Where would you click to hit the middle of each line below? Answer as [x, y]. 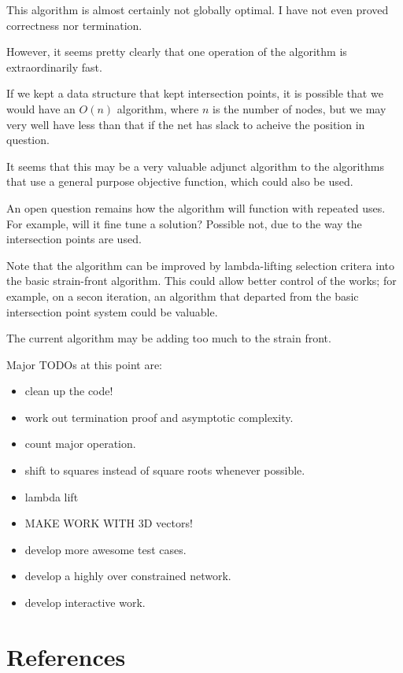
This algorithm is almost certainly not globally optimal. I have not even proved [198, 9]
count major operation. [80, 444]
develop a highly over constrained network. [128, 576]
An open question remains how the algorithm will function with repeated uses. [196, 207]
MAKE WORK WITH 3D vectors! [109, 523]
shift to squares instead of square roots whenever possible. [165, 470]
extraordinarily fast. [54, 67]
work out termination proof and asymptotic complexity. [159, 417]
